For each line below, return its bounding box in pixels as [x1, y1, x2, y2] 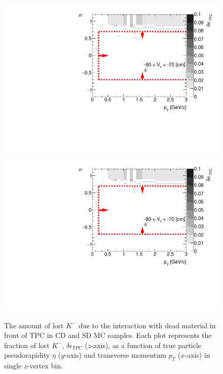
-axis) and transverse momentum [64, 350, 166, 360]
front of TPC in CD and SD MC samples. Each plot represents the [4, 330, 212, 340]
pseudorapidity [4, 350, 50, 360]
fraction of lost [4, 339, 50, 350]
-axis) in [184, 350, 210, 360]
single [4, 360, 22, 371]
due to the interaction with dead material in [79, 320, 216, 330]
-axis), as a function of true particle [91, 339, 202, 350]
